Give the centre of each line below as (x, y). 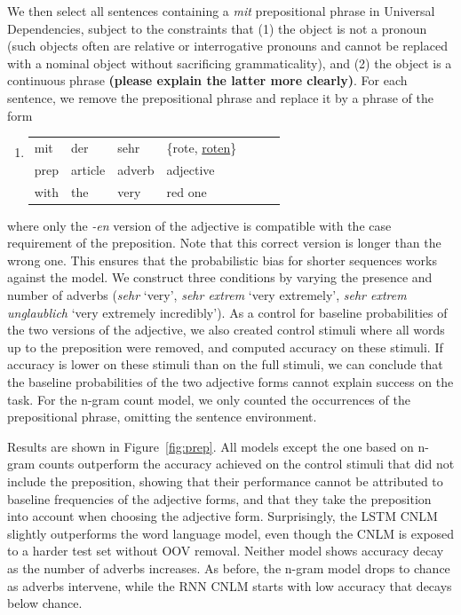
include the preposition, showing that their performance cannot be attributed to (225, 481)
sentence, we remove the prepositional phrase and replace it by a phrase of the (220, 97)
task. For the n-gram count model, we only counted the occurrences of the (209, 399)
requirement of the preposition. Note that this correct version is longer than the (224, 243)
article (88, 169)
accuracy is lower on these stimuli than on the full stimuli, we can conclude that (225, 364)
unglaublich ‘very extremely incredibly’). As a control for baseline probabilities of (227, 312)
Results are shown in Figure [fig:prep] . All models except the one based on (211, 446)
